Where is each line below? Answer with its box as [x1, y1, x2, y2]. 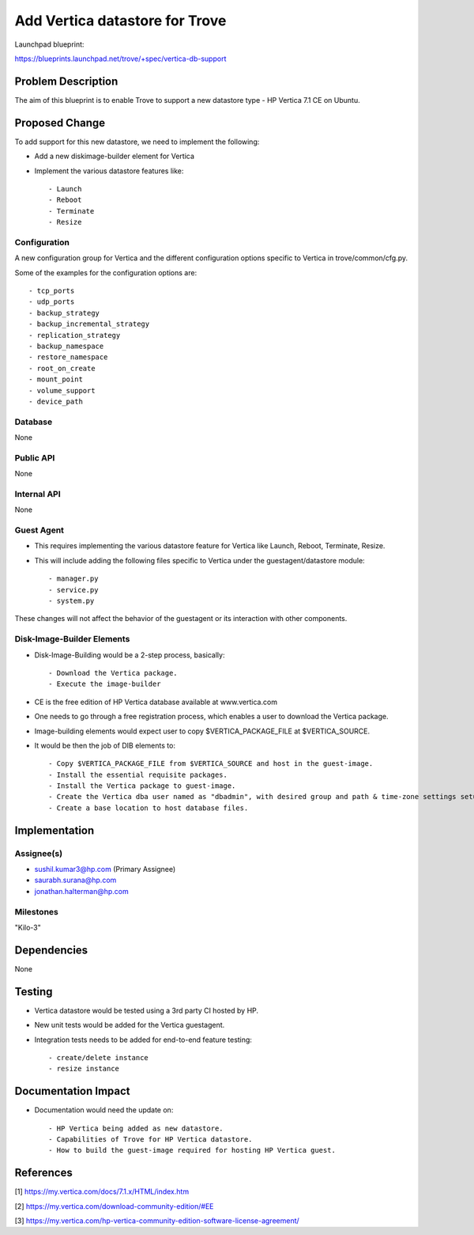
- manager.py [48, 574, 99, 583]
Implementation [14, 824, 95, 837]
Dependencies [14, 943, 88, 957]
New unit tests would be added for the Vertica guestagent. [34, 1021, 225, 1030]
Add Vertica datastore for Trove [14, 12, 227, 29]
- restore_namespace [28, 353, 108, 362]
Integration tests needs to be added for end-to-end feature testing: [34, 1035, 253, 1044]
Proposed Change [14, 116, 106, 130]
